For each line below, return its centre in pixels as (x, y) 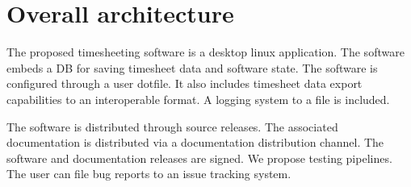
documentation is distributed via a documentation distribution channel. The (195, 142)
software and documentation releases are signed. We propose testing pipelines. (199, 158)
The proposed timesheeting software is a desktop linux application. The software (205, 52)
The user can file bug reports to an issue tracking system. (149, 174)
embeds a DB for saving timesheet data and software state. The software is (192, 67)
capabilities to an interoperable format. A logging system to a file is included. (198, 99)
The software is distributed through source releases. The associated (172, 126)
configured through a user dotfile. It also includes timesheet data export (185, 83)
